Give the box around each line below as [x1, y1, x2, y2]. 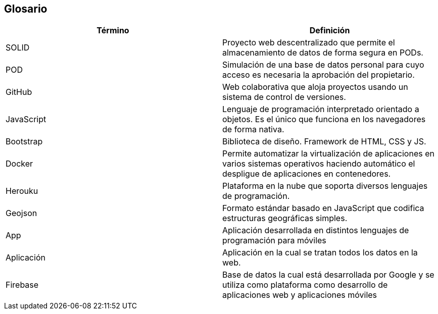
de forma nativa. [222, 124, 284, 135]
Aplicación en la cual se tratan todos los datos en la [222, 247, 418, 258]
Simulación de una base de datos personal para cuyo [222, 60, 424, 70]
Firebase [6, 280, 39, 290]
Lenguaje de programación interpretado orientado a [222, 104, 419, 115]
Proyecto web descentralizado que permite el [222, 37, 395, 48]
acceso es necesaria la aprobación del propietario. [222, 70, 415, 80]
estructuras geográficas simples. [222, 213, 348, 224]
